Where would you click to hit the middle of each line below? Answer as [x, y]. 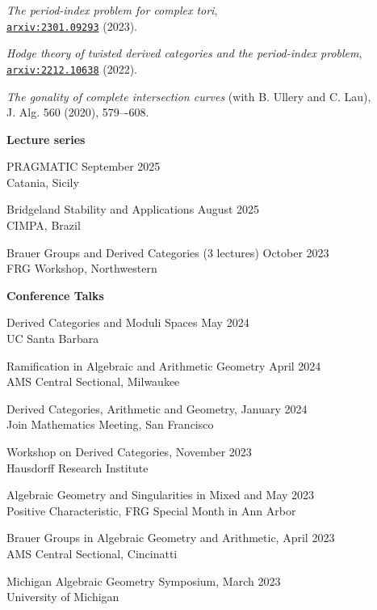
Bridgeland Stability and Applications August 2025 [133, 209]
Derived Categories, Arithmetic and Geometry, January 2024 [157, 408]
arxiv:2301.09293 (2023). [72, 25]
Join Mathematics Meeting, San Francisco [110, 424]
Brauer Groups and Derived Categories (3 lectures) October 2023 [168, 252]
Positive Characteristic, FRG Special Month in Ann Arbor [151, 510]
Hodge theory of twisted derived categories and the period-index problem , [184, 53]
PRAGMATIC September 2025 [84, 166]
